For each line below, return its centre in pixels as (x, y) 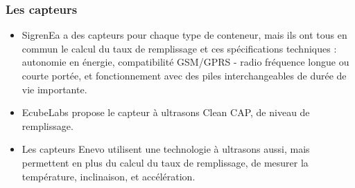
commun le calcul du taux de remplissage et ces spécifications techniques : (179, 48)
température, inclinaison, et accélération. (109, 176)
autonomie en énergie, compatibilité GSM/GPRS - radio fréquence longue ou (185, 62)
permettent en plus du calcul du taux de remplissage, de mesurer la (165, 162)
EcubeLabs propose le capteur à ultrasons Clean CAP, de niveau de (166, 112)
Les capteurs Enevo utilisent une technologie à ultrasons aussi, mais (166, 149)
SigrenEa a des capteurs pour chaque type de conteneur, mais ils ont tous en (184, 35)
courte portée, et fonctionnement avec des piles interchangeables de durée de (184, 75)
